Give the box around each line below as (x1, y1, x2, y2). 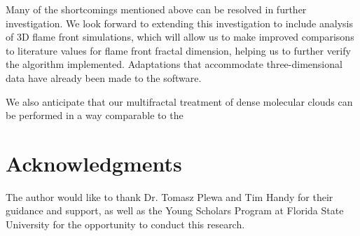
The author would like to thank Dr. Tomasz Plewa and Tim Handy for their (6, 189, 333, 204)
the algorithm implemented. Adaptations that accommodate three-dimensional (6, 57, 342, 71)
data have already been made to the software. (6, 70, 202, 85)
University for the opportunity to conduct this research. (6, 217, 245, 232)
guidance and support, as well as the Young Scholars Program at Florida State (6, 203, 344, 218)
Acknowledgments (6, 148, 182, 177)
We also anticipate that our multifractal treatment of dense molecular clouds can (6, 94, 353, 109)
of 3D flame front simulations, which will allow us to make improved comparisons (6, 29, 354, 44)
